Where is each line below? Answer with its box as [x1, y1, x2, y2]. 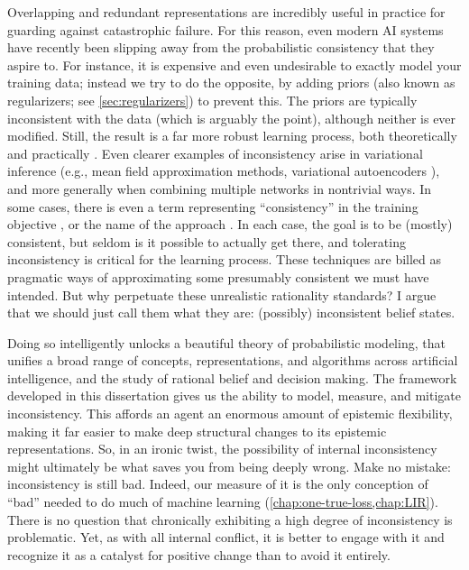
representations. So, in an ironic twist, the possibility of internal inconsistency [7, 439, 437, 458]
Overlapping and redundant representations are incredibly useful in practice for [7, 3, 446, 21]
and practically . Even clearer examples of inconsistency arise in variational [7, 143, 423, 162]
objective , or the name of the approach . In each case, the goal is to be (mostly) [7, 215, 453, 234]
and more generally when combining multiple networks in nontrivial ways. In [7, 179, 432, 198]
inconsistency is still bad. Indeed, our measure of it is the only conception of [7, 474, 428, 493]
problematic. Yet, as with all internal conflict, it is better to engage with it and [7, 528, 445, 547]
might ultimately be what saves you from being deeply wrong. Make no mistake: [7, 456, 451, 475]
